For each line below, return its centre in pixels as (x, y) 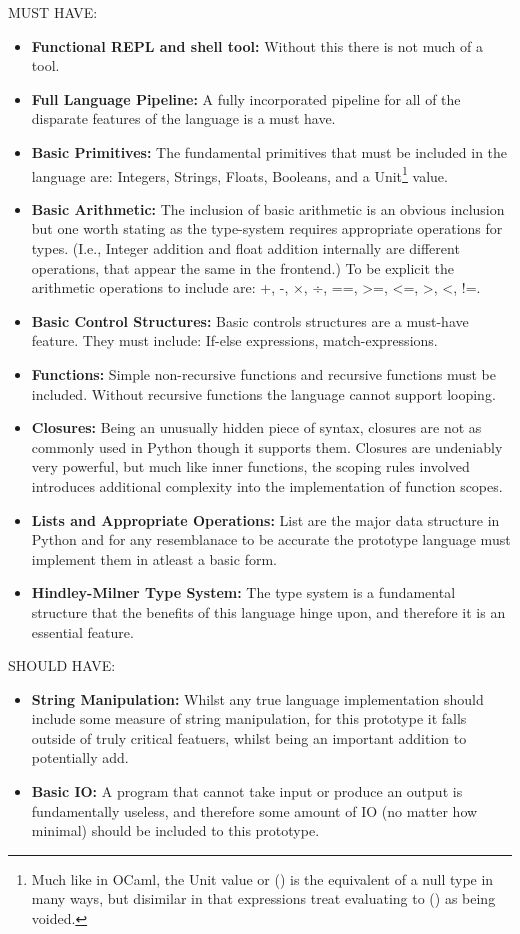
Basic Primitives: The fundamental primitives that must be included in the (269, 151)
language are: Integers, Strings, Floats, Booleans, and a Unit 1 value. (239, 174)
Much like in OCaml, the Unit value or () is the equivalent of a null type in (262, 878)
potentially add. (80, 757)
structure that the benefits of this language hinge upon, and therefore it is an (268, 611)
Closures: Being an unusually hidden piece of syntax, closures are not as (256, 427)
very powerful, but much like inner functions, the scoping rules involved (250, 466)
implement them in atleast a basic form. (154, 558)
